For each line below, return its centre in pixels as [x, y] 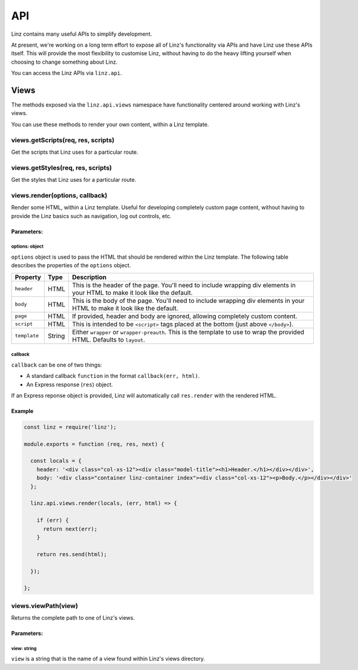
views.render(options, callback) [59, 195]
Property [28, 277]
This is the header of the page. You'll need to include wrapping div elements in [184, 285]
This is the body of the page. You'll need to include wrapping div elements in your [188, 300]
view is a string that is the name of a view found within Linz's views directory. [108, 659]
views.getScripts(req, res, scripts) [63, 140]
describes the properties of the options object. [71, 265]
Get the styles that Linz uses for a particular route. [74, 180]
